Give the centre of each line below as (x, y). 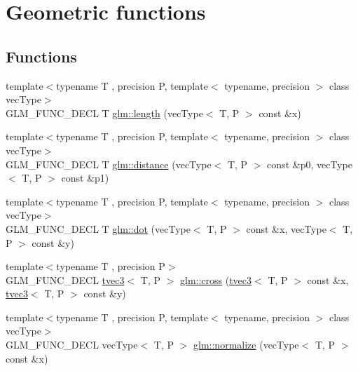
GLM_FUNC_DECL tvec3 (65, 279)
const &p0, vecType (310, 164)
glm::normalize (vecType (246, 345)
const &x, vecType (286, 228)
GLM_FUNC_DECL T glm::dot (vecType (98, 228)
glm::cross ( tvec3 (216, 279)
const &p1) (85, 178)
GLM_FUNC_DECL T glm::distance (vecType (109, 164)
